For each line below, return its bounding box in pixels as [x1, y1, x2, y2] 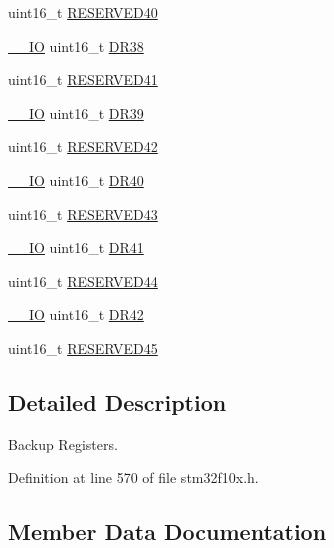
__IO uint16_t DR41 [8, 237, 144, 258]
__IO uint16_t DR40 [8, 169, 144, 190]
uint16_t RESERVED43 [8, 203, 158, 224]
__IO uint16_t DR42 [8, 304, 144, 325]
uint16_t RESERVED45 [8, 337, 158, 358]
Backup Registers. [8, 433, 118, 454]
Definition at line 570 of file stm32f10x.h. [8, 467, 259, 488]
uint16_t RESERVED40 [8, 2, 158, 22]
